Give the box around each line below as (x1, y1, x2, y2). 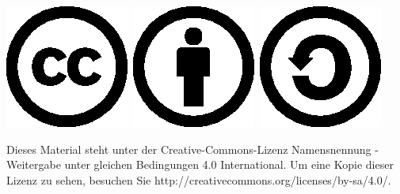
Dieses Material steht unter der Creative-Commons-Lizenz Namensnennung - (6, 140, 379, 157)
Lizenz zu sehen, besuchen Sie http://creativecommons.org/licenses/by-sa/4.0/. (6, 171, 391, 188)
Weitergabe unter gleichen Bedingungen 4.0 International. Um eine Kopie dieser (6, 156, 394, 173)
